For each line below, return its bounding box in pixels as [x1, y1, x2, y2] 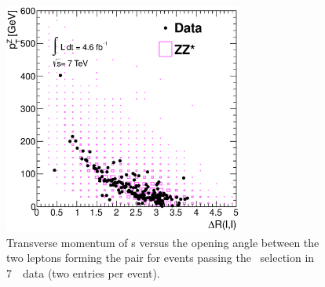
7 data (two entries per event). [6, 264, 160, 281]
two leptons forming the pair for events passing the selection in [6, 249, 315, 266]
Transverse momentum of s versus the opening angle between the [6, 234, 320, 250]
